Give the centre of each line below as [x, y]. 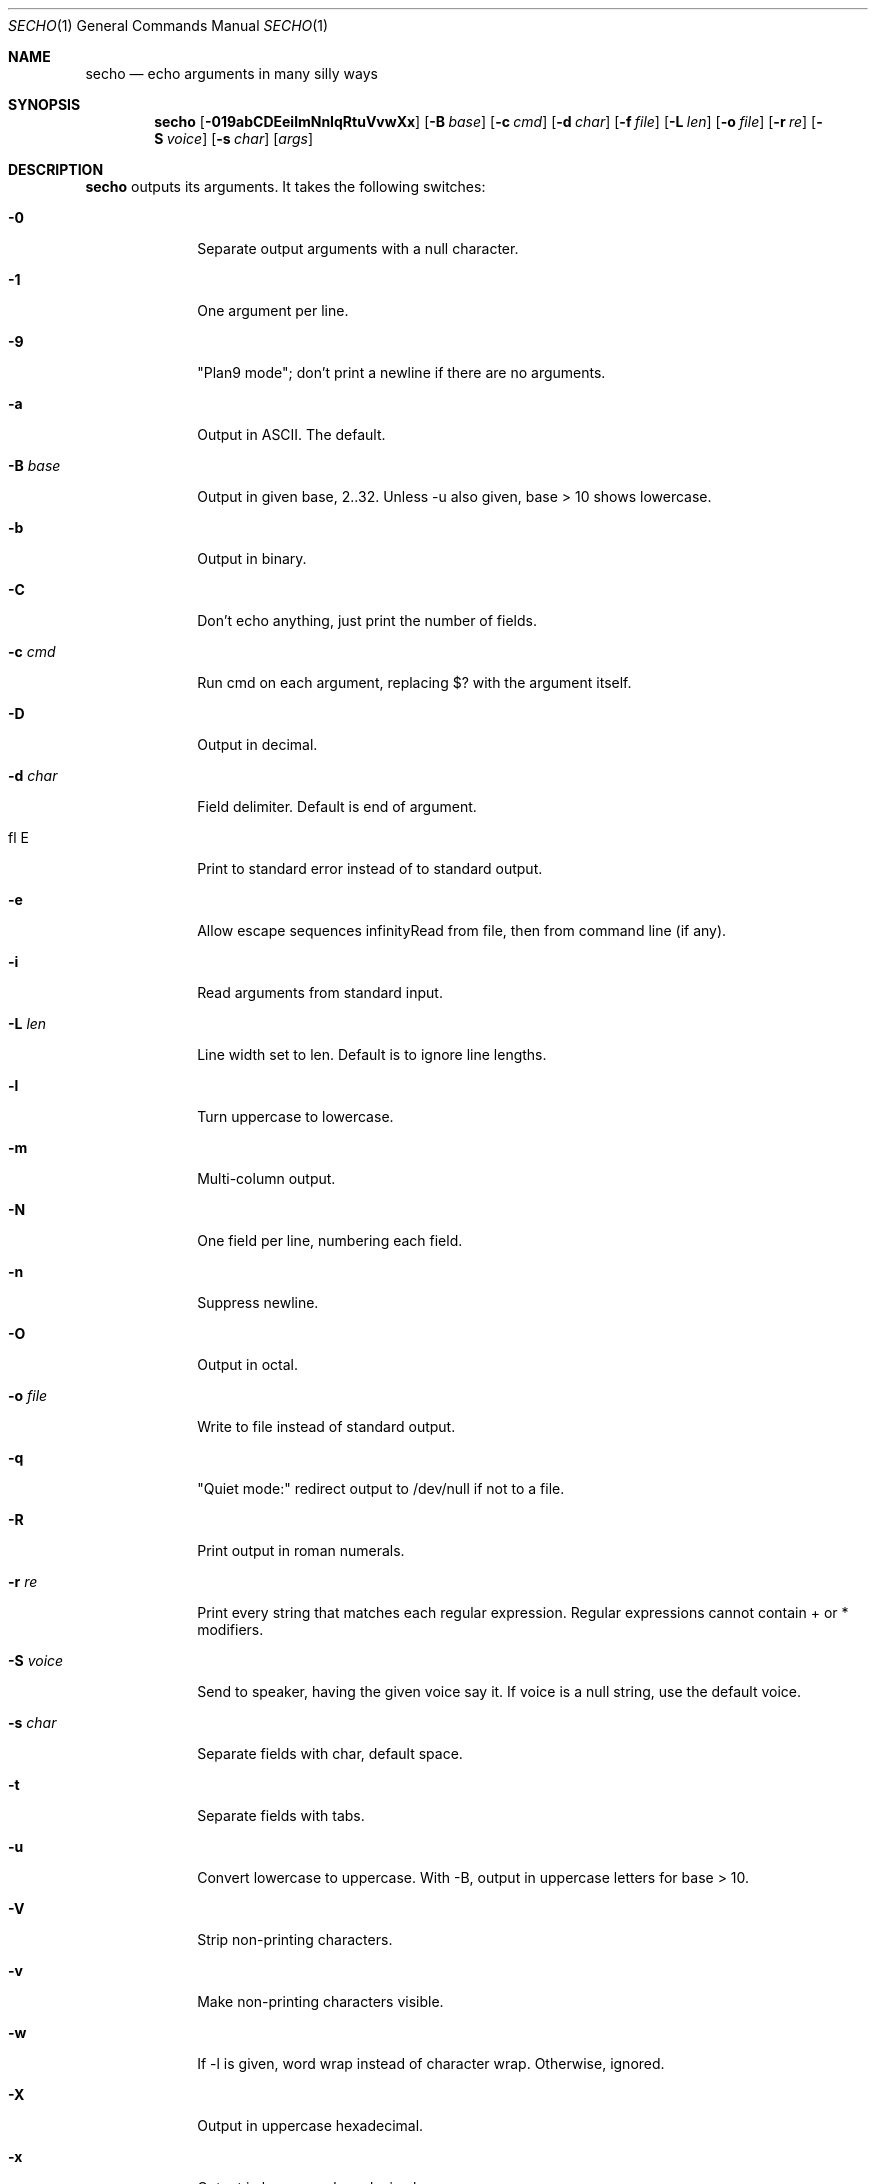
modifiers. [230, 1629]
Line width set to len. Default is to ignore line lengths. [372, 1054]
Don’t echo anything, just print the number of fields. [367, 620]
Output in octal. [248, 1364]
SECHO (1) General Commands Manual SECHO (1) [168, 25]
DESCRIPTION [56, 169]
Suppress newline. [258, 1302]
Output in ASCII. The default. [291, 434]
